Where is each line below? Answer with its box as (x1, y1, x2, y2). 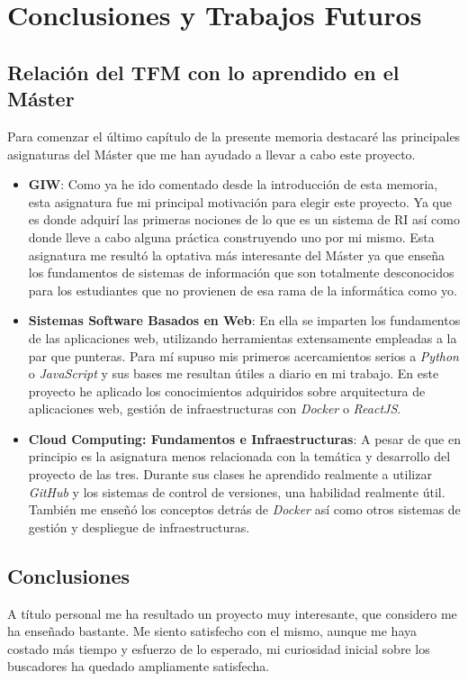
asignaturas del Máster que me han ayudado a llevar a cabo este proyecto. (7, 144, 416, 163)
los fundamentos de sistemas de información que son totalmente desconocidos (28, 263, 454, 282)
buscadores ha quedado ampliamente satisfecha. (7, 657, 270, 676)
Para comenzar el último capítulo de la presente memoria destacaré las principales (7, 126, 461, 145)
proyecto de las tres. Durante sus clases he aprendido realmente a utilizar (28, 465, 432, 484)
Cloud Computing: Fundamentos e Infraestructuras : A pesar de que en (28, 429, 461, 448)
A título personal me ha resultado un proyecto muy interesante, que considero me (7, 604, 457, 622)
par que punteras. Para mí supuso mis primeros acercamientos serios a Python (28, 346, 459, 365)
